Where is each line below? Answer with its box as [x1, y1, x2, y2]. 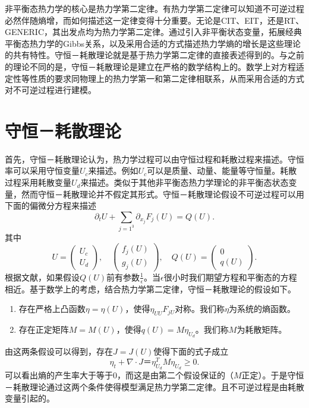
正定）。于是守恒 [241, 369, 304, 381]
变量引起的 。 [5, 392, 55, 404]
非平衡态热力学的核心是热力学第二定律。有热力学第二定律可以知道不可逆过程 [5, 2, 304, 14]
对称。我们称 [175, 302, 225, 315]
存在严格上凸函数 [18, 302, 86, 315]
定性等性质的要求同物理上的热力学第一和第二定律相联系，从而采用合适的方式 [5, 72, 304, 84]
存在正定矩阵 [18, 323, 69, 335]
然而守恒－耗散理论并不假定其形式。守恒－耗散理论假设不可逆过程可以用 [21, 187, 304, 200]
